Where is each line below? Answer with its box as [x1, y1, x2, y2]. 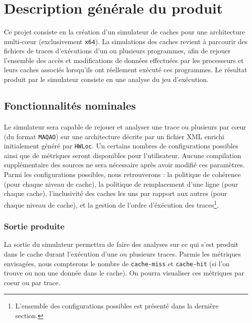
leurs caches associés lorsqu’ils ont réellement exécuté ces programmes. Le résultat [4, 65, 247, 75]
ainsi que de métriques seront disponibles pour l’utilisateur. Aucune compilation [4, 150, 241, 160]
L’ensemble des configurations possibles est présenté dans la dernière [15, 301, 219, 311]
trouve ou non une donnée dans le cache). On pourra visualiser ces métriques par [4, 268, 245, 278]
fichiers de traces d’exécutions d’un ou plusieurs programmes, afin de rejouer [4, 46, 231, 56]
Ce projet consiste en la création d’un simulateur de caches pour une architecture [4, 26, 245, 36]
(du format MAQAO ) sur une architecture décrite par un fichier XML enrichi [4, 131, 224, 141]
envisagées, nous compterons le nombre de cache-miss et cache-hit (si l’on [4, 258, 230, 268]
